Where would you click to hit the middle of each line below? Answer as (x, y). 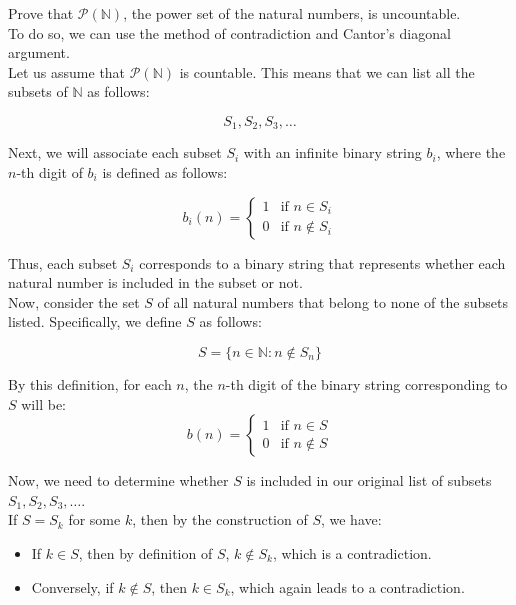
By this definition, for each (90, 383)
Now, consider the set (74, 301)
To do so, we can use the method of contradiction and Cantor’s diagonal (229, 32)
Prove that (41, 13)
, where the (471, 152)
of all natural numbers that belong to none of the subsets (332, 301)
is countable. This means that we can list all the (327, 71)
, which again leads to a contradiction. (347, 586)
